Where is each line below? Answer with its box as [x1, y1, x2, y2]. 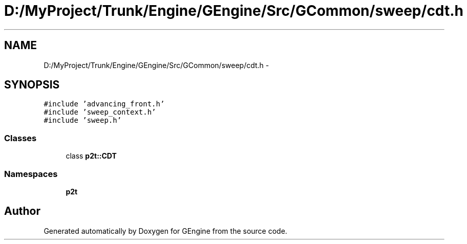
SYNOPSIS [4, 78, 60, 92]
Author [4, 205, 40, 218]
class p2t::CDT [66, 151, 117, 161]
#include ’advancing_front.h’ [44, 100, 165, 108]
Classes [4, 132, 37, 143]
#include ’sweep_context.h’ [44, 108, 156, 117]
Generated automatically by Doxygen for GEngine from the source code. [44, 226, 287, 235]
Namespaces [4, 168, 58, 179]
